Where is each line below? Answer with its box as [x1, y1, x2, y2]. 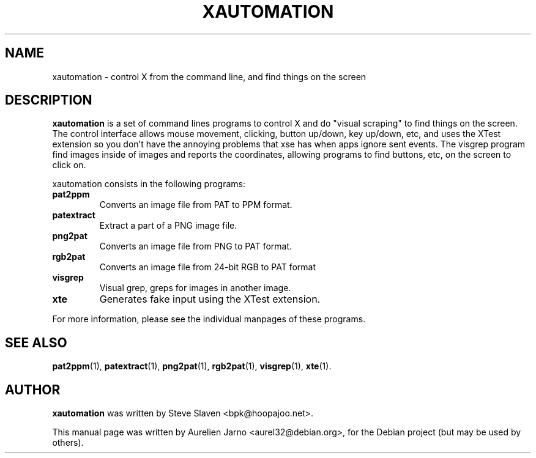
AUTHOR [5, 382, 61, 397]
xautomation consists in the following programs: [52, 179, 246, 190]
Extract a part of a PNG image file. [99, 220, 237, 231]
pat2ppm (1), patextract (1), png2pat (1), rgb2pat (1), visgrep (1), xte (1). [52, 361, 332, 372]
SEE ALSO [5, 334, 67, 350]
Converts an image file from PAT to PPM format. [99, 199, 292, 210]
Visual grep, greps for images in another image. [99, 283, 291, 294]
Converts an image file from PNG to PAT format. [99, 241, 292, 252]
